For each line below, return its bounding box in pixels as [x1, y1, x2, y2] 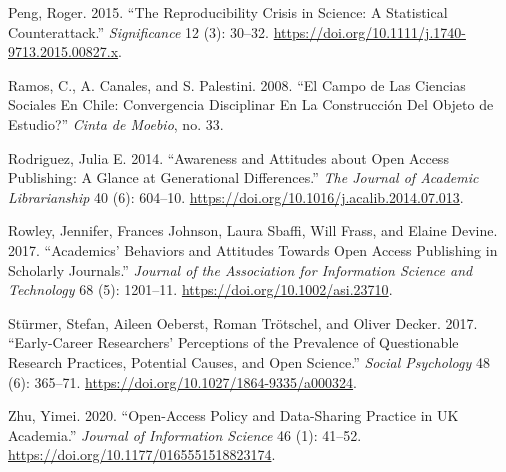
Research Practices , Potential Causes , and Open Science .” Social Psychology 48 [8, 351, 490, 372]
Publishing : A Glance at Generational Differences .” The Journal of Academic [8, 167, 479, 188]
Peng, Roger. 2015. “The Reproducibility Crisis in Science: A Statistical [8, 2, 448, 22]
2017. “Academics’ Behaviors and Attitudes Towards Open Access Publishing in [8, 239, 498, 260]
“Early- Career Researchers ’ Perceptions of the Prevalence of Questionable [8, 332, 459, 353]
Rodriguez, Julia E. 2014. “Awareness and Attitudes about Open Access [8, 147, 449, 168]
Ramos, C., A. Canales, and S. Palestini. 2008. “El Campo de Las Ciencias [8, 74, 466, 95]
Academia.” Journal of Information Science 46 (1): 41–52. [8, 424, 362, 445]
